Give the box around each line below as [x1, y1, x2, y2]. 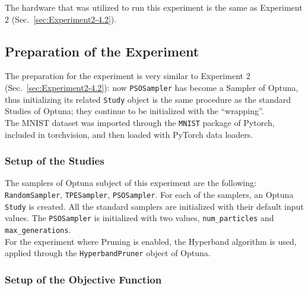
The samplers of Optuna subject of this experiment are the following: [5, 176, 256, 189]
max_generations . [5, 223, 71, 235]
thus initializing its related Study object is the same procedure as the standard [5, 93, 291, 105]
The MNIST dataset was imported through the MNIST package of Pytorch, [5, 116, 275, 128]
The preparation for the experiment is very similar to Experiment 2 [5, 70, 250, 82]
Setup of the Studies [5, 153, 104, 168]
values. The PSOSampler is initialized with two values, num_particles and [5, 212, 274, 224]
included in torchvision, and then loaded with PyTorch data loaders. [5, 128, 253, 140]
